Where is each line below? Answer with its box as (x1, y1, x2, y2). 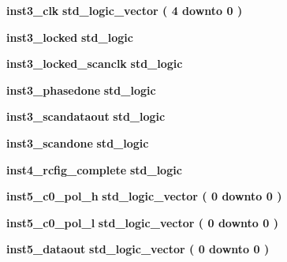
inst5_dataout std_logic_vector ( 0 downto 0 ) (6, 241, 270, 257)
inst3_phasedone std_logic (6, 81, 156, 98)
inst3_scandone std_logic (6, 134, 149, 151)
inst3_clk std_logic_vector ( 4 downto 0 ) (6, 2, 243, 18)
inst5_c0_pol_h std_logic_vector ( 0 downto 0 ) (6, 188, 282, 204)
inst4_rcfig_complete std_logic (6, 161, 182, 178)
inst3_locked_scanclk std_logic (6, 55, 183, 72)
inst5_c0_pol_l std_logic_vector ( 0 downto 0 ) (6, 214, 278, 230)
